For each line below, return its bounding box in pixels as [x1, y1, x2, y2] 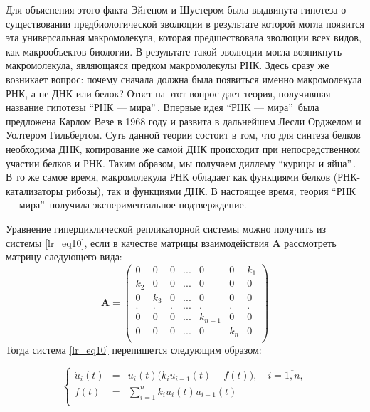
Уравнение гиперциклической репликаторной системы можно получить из [6, 221, 327, 236]
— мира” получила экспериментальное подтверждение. [6, 197, 247, 212]
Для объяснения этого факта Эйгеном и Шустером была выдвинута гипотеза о [6, 2, 347, 16]
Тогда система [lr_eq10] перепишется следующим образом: [6, 342, 262, 357]
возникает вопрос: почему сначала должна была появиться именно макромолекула [6, 71, 362, 86]
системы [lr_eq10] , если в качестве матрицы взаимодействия [6, 235, 269, 250]
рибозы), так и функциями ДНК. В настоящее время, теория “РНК [65, 183, 356, 198]
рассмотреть [284, 235, 337, 250]
